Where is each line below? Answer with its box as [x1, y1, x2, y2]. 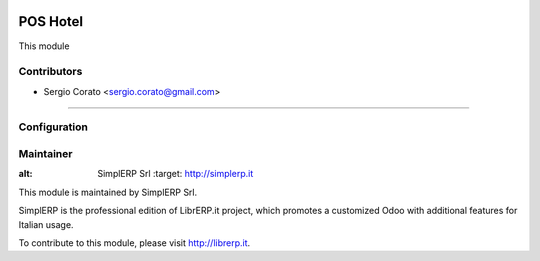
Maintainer [18, 146, 73, 160]
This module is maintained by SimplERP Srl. [18, 186, 198, 198]
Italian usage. [18, 218, 74, 230]
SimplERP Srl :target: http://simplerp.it [97, 168, 254, 180]
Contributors [18, 65, 83, 79]
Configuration [18, 120, 89, 134]
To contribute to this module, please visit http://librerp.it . [18, 236, 251, 249]
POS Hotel [18, 13, 84, 30]
